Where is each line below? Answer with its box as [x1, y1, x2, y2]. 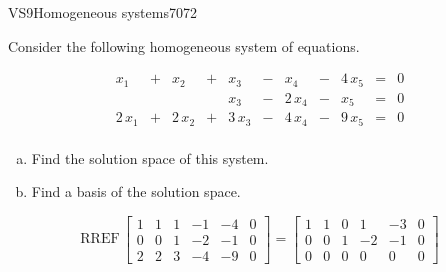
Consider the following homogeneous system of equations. [8, 35, 360, 56]
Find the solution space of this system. [31, 147, 269, 168]
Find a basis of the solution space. [31, 181, 241, 202]
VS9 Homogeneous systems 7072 [8, 2, 197, 22]
